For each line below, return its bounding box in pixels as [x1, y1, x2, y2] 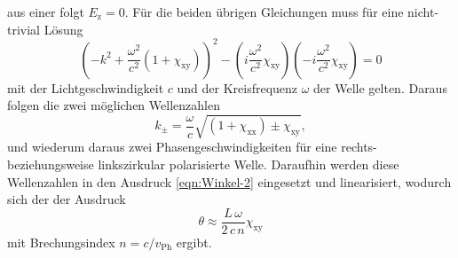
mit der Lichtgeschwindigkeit [7, 78, 164, 97]
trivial [7, 20, 41, 38]
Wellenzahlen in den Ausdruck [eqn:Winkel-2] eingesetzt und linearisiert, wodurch [7, 172, 452, 191]
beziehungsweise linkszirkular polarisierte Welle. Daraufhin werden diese [7, 155, 399, 174]
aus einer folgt [7, 3, 84, 20]
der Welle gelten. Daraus [313, 78, 447, 97]
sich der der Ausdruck [7, 190, 126, 208]
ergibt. [176, 232, 212, 251]
